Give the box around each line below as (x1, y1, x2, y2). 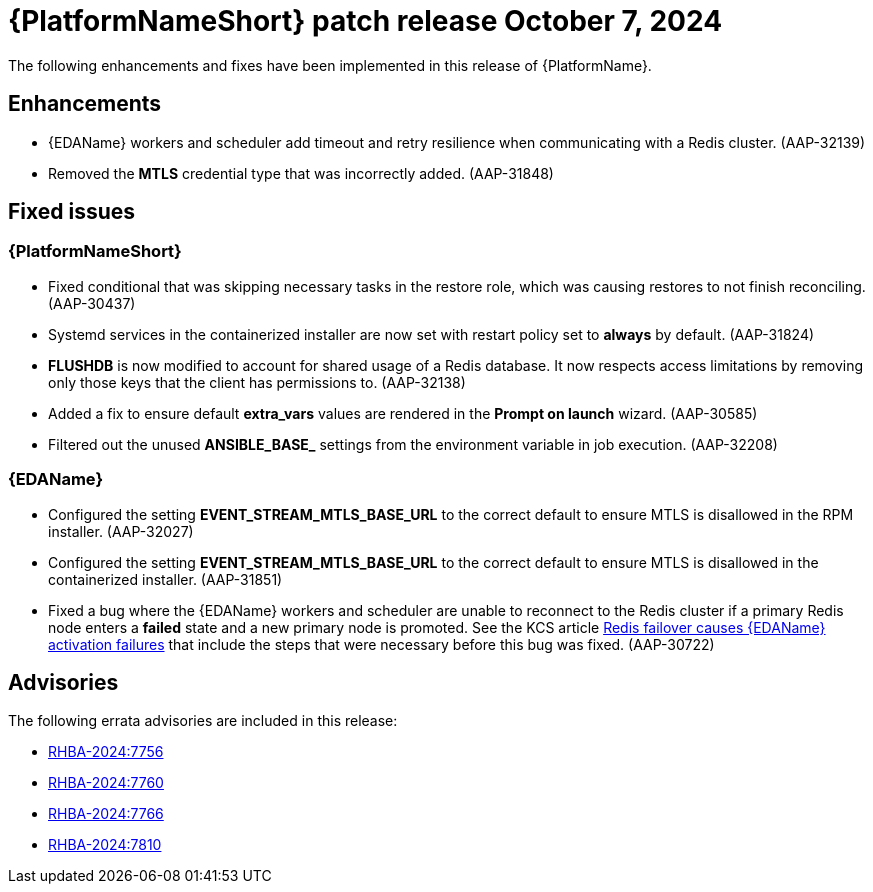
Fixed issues (8, 199, 136, 225)
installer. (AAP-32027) (48, 522, 194, 540)
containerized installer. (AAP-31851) (48, 570, 283, 588)
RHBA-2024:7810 (48, 836, 162, 854)
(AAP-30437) (48, 294, 136, 312)
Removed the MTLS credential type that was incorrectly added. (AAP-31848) (48, 164, 554, 182)
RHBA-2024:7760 (48, 774, 164, 792)
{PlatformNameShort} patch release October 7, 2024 (8, 4, 723, 38)
